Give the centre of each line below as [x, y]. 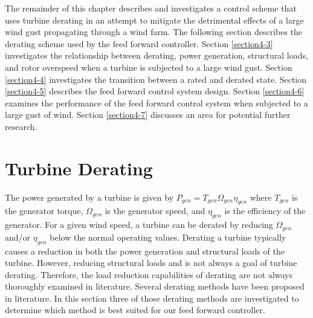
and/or [18, 237]
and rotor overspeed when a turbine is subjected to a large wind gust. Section [149, 67]
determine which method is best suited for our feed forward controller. [135, 310]
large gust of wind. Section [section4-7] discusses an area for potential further [148, 115]
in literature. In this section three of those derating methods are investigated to [152, 298]
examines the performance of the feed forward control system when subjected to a [156, 102]
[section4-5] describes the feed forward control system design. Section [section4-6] [155, 91]
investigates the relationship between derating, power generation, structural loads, [156, 55]
